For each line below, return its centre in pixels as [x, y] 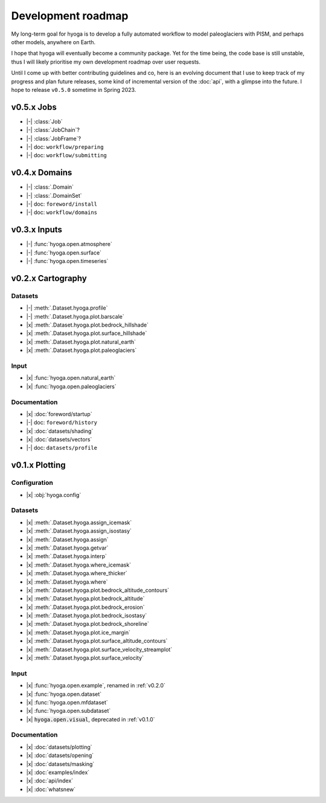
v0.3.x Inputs [37, 230]
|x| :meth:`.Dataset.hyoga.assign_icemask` [79, 522]
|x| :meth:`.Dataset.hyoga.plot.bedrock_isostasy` [87, 616]
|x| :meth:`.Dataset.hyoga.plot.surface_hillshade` [87, 333]
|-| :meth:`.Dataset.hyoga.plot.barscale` [75, 316]
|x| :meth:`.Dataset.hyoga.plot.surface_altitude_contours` [97, 641]
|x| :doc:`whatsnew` [51, 789]
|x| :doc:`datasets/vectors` [59, 440]
